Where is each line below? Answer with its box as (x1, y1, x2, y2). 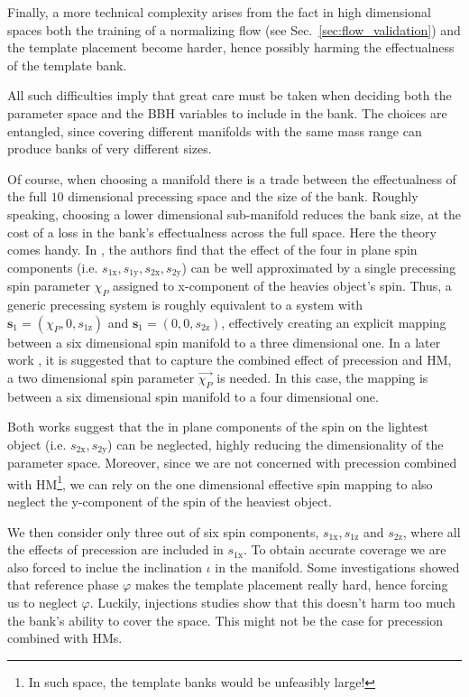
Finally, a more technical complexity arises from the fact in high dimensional (7, 3, 431, 21)
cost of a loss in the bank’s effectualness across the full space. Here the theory (7, 222, 437, 241)
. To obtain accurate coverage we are (243, 540, 446, 559)
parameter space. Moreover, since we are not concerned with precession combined (7, 453, 457, 472)
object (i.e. (7, 434, 67, 453)
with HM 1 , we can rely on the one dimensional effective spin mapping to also (7, 471, 433, 493)
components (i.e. (7, 257, 98, 276)
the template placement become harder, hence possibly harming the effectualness (7, 38, 455, 57)
